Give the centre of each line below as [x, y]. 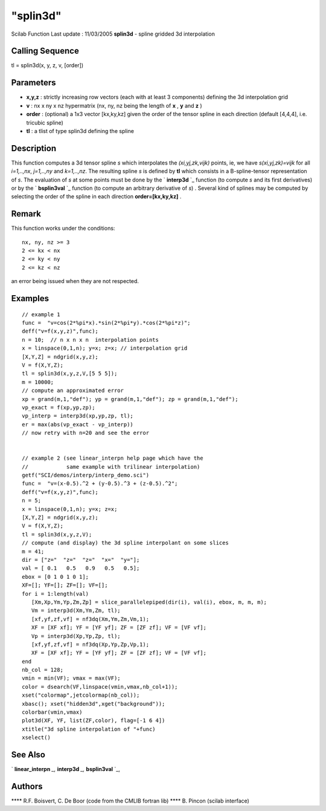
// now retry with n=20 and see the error [86, 433]
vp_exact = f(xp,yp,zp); [59, 407]
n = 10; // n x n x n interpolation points [91, 340]
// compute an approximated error [73, 391]
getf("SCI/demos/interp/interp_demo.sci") [86, 475]
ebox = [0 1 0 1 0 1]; [56, 577]
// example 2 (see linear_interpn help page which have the [113, 458]
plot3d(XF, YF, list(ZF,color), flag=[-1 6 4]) [94, 721]
